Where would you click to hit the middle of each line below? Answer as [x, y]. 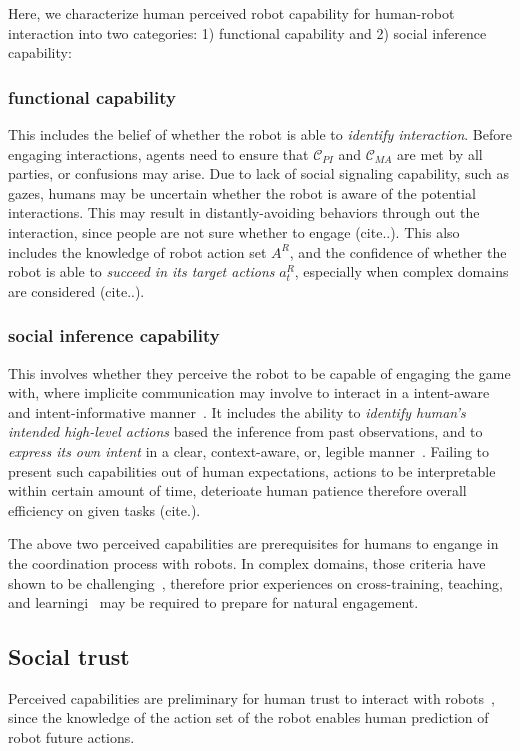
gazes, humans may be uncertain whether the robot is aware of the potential [242, 192]
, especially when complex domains [401, 271]
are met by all [440, 153]
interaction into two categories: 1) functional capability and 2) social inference [247, 32]
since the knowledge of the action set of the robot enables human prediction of [248, 717]
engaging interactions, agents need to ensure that [158, 153]
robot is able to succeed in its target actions [141, 271]
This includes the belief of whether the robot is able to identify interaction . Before [260, 134]
